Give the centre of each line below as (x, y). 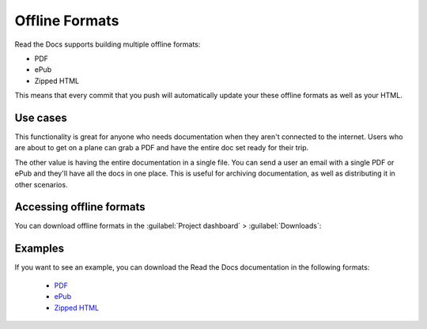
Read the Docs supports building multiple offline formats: (108, 44)
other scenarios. (41, 184)
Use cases (41, 117)
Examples (40, 249)
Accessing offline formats (80, 207)
